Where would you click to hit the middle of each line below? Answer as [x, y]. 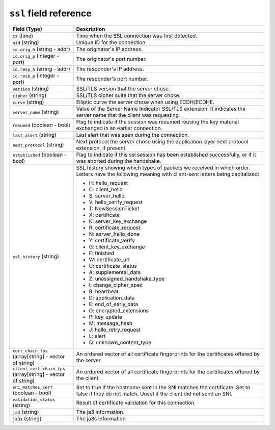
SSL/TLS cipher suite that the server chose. [128, 95]
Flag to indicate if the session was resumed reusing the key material [158, 121]
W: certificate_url [109, 259]
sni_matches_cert [33, 387]
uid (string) [26, 42]
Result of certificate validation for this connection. [136, 403]
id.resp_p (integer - [36, 75]
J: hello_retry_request [115, 330]
